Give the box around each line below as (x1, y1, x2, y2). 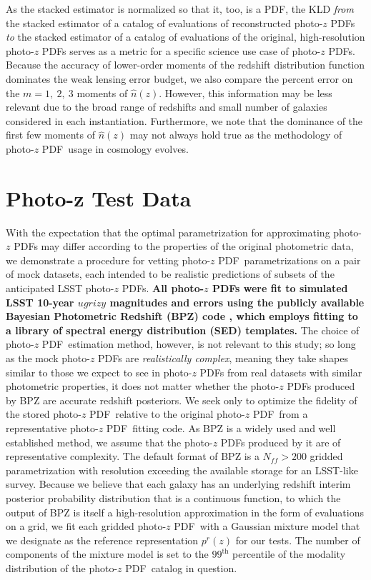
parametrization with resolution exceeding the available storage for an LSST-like (6, 462, 358, 477)
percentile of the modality (232, 546, 346, 561)
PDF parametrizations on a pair (218, 252, 361, 267)
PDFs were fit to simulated (212, 281, 348, 296)
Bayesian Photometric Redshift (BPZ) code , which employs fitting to (6, 309, 358, 324)
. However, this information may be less (159, 85, 332, 100)
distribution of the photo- (6, 560, 118, 575)
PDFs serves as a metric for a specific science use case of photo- (41, 43, 321, 58)
